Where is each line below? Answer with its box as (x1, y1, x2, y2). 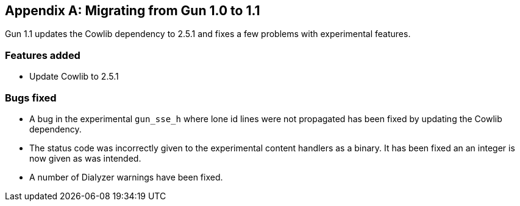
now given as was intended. (29, 153, 141, 163)
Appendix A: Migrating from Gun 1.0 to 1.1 (5, 3, 260, 18)
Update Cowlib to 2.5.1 (29, 71, 119, 82)
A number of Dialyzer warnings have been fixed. (29, 171, 223, 182)
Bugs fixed (5, 91, 57, 104)
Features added (5, 49, 80, 61)
